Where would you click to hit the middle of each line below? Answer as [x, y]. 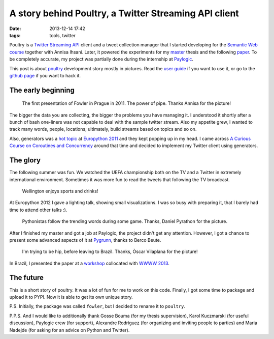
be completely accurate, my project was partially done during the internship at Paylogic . [101, 59]
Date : [15, 29]
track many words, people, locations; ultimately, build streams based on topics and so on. [103, 129]
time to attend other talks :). [38, 210]
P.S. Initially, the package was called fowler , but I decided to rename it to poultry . [97, 306]
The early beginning [42, 90]
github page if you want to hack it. [45, 75]
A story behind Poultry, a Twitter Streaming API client [124, 13]
